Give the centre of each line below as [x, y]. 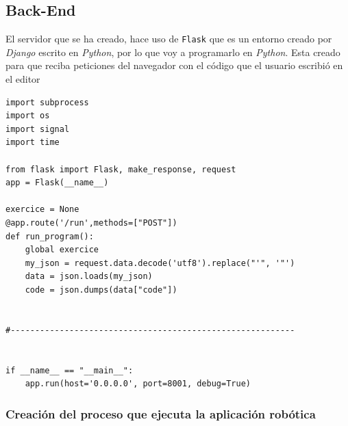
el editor [23, 79]
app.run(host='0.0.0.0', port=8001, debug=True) [138, 384]
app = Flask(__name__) [57, 183]
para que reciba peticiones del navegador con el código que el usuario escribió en [174, 65]
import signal [38, 129]
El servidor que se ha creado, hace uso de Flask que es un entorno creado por [169, 39]
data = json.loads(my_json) [89, 277]
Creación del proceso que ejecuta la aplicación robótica [161, 413]
